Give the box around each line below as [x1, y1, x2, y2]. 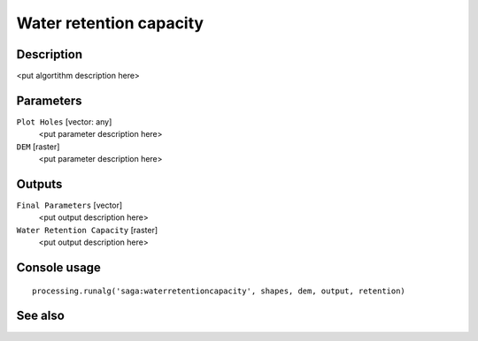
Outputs [16, 177, 63, 192]
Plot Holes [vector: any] [16, 116, 112, 127]
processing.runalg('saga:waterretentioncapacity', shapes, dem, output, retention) [32, 285, 406, 296]
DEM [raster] [16, 141, 60, 152]
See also [16, 308, 66, 323]
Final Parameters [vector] [16, 200, 123, 211]
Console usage [16, 261, 102, 276]
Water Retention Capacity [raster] [16, 224, 158, 235]
